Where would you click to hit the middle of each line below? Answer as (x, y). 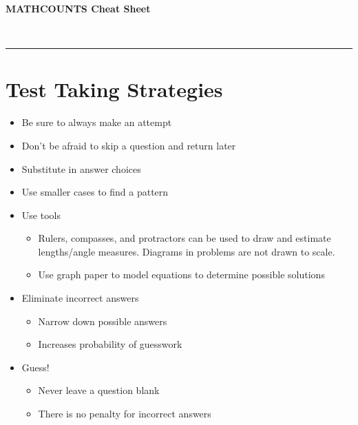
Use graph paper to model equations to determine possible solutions (181, 274)
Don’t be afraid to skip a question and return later (129, 145)
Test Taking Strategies (114, 89)
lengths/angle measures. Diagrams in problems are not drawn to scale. (187, 251)
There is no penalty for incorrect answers (125, 414)
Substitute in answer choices (81, 168)
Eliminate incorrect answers (80, 298)
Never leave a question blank (99, 390)
